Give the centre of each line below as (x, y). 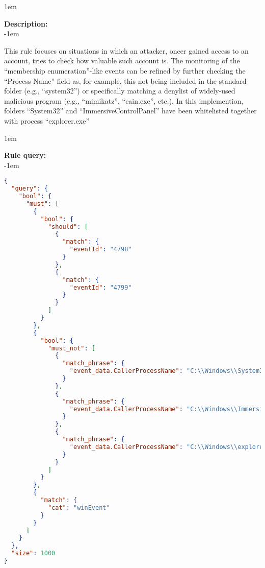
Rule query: (25, 155)
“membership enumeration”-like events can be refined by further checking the (125, 70)
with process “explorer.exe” (47, 120)
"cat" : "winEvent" (79, 507)
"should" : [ (68, 227)
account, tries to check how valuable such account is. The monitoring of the (122, 61)
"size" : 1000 (33, 553)
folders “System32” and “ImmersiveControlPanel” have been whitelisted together (130, 111)
